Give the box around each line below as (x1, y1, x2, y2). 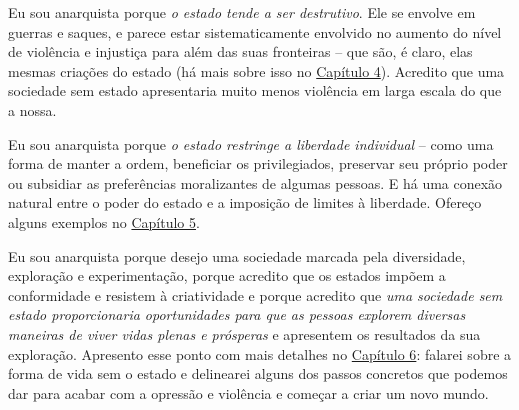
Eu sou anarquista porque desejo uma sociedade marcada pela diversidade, (8, 245, 466, 266)
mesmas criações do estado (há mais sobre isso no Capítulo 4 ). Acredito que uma (8, 60, 505, 81)
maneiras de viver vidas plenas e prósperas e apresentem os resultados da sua (8, 323, 481, 344)
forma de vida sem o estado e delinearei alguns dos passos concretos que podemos (8, 363, 508, 384)
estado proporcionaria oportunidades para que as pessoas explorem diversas (8, 304, 466, 325)
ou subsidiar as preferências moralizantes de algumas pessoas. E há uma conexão (8, 172, 503, 193)
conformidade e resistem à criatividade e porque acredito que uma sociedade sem (8, 284, 503, 305)
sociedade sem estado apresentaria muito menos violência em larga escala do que (8, 80, 502, 101)
